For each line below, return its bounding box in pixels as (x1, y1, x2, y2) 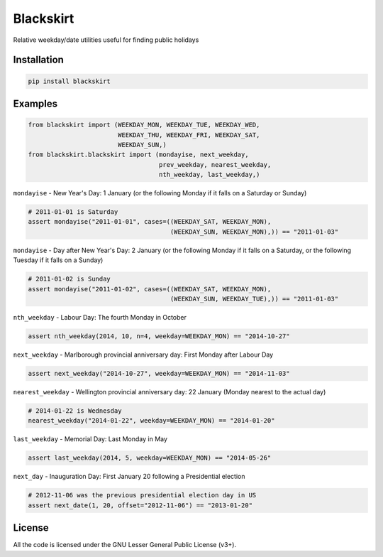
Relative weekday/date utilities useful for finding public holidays (13, 36, 199, 44)
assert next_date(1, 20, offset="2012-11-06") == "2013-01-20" (28, 501, 253, 509)
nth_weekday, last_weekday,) (158, 171, 260, 179)
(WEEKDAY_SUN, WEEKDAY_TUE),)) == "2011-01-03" (170, 295, 339, 303)
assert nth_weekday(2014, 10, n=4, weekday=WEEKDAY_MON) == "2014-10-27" (28, 332, 290, 340)
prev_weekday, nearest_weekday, (158, 161, 272, 168)
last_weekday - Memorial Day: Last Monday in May (13, 435, 168, 443)
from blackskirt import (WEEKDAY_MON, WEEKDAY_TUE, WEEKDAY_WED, (28, 121, 260, 129)
